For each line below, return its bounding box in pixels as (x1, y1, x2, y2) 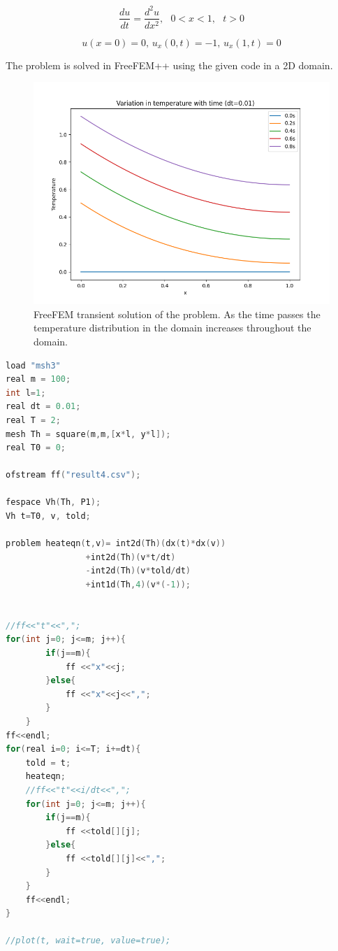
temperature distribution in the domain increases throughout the (34, 320, 311, 335)
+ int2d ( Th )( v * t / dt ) (85, 552, 176, 562)
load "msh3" (6, 360, 61, 371)
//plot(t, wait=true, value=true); (6, 936, 171, 946)
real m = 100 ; (6, 374, 71, 385)
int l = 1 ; (6, 387, 46, 398)
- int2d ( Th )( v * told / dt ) (85, 566, 191, 576)
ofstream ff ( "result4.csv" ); (6, 470, 141, 480)
